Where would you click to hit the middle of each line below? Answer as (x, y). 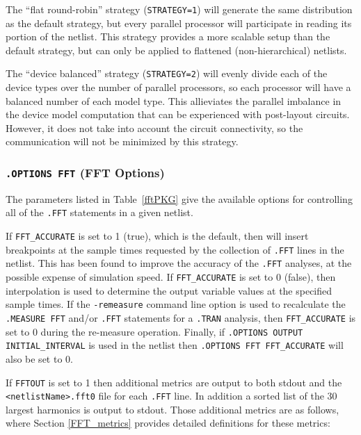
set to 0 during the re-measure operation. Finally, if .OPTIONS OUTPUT (154, 331)
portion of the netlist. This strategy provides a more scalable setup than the (168, 36)
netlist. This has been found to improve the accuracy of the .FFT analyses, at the (179, 263)
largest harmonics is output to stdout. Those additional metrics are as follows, (173, 409)
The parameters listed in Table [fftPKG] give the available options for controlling (179, 198)
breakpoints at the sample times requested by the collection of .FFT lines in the (175, 249)
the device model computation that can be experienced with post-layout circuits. (178, 114)
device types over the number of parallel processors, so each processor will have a (178, 87)
